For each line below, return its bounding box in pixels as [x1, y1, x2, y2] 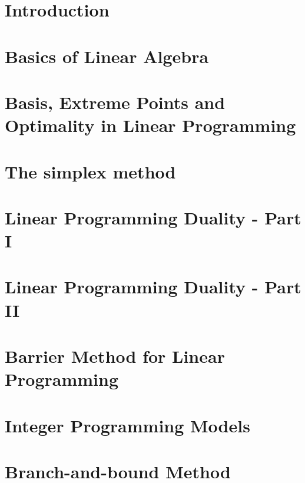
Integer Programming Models [5, 413, 250, 437]
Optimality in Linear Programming [5, 113, 296, 137]
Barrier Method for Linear [5, 344, 225, 368]
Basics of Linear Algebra [5, 44, 209, 68]
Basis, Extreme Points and [5, 90, 226, 114]
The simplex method [5, 159, 176, 183]
